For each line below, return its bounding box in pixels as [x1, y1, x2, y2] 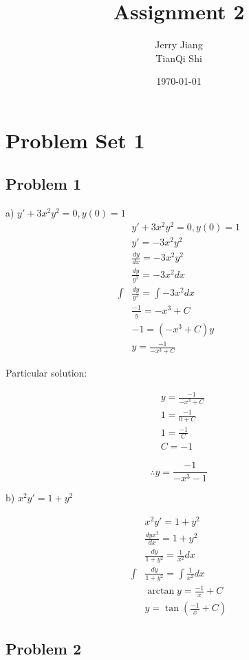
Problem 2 [6, 637, 81, 659]
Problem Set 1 [6, 126, 145, 154]
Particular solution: [6, 366, 87, 380]
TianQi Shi [155, 50, 202, 65]
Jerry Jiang [155, 37, 203, 52]
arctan [147, 586, 175, 597]
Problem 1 [6, 173, 81, 194]
